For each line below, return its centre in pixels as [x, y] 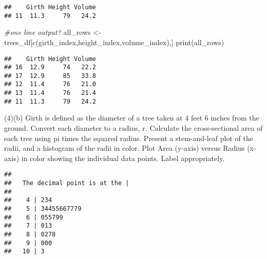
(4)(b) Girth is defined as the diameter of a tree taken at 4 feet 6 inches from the [132, 118]
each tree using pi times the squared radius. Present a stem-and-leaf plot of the [129, 138]
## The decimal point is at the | [67, 183]
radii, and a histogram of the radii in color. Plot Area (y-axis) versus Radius [125, 148]
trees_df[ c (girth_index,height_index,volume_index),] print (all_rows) [114, 42]
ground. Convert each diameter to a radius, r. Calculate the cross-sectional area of [133, 128]
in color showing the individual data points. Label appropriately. [123, 158]
